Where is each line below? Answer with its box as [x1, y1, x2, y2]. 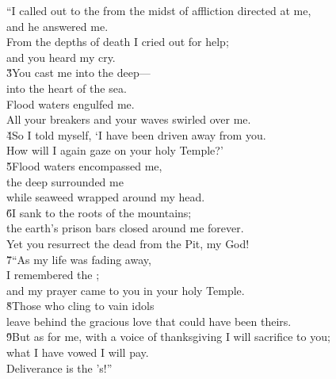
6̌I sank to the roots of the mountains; [6, 204, 192, 220]
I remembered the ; [6, 266, 100, 283]
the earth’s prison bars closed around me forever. [6, 220, 244, 236]
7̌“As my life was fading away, [6, 251, 151, 267]
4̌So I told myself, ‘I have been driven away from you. [6, 126, 266, 143]
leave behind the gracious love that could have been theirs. [6, 312, 292, 329]
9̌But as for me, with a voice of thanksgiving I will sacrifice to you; [6, 328, 330, 345]
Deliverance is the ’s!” [6, 359, 113, 376]
